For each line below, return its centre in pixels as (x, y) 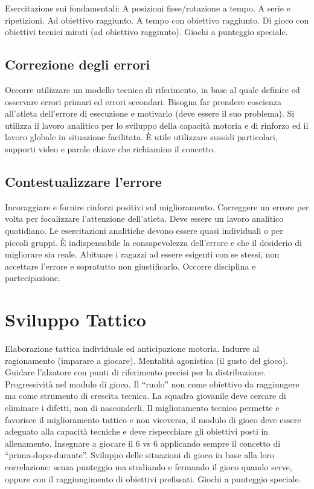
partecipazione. (33, 278)
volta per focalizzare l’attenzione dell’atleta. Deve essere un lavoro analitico (144, 219)
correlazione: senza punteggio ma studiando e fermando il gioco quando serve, (149, 466)
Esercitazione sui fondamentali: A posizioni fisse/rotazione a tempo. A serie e (148, 8)
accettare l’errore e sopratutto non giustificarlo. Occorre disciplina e (130, 266)
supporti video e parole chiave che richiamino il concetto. (110, 148)
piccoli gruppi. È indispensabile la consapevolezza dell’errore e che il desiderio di (153, 242)
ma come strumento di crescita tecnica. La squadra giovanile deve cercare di (146, 396)
